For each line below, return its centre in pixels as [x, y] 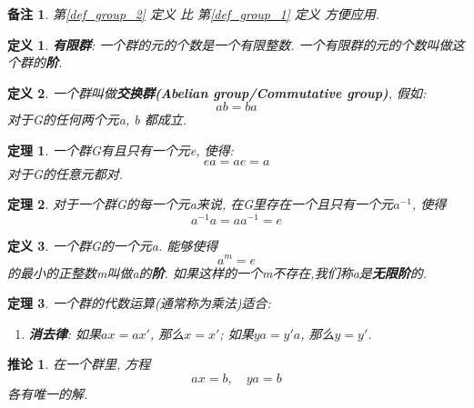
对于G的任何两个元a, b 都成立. [97, 119]
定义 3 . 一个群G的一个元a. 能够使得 [113, 245]
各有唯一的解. [48, 393]
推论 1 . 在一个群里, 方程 [79, 364]
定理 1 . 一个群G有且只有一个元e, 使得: [121, 149]
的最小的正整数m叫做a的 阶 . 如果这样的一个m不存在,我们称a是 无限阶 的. [217, 272]
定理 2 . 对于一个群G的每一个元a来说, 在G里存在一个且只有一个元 [201, 204]
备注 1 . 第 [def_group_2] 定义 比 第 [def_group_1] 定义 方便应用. [194, 14]
